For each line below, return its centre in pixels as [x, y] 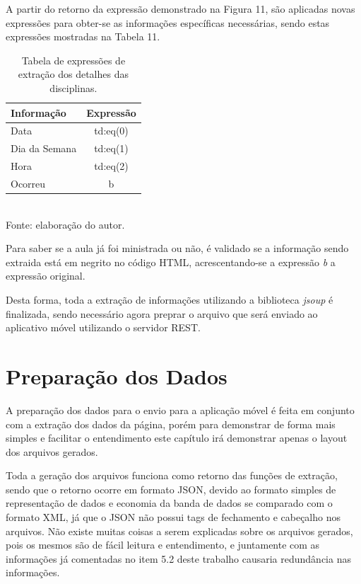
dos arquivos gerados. [52, 451]
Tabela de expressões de [73, 60]
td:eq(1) [111, 148]
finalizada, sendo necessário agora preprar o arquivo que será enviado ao [162, 313]
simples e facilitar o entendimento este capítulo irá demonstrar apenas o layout [177, 438]
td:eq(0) [111, 131]
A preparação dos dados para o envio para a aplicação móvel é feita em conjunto [180, 410]
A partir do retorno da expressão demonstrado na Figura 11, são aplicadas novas [180, 8]
